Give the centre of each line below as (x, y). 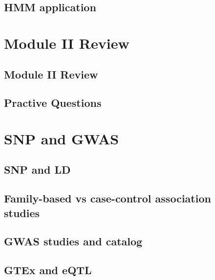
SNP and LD (37, 170)
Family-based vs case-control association (107, 198)
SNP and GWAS (62, 138)
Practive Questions (53, 103)
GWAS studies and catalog (73, 241)
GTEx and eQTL (48, 270)
